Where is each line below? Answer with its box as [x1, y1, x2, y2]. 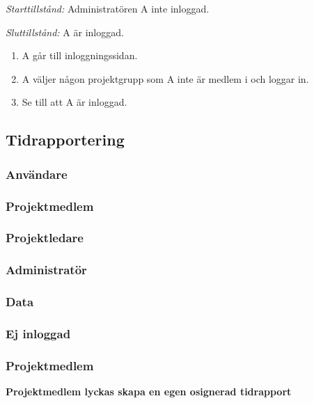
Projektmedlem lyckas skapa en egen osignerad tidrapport [6, 384, 292, 399]
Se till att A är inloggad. [22, 95, 127, 109]
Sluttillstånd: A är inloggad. [6, 24, 124, 39]
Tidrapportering [6, 129, 125, 150]
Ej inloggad [6, 324, 71, 342]
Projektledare [6, 229, 84, 246]
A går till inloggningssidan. [22, 48, 138, 63]
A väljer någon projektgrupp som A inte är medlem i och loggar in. [22, 71, 309, 86]
